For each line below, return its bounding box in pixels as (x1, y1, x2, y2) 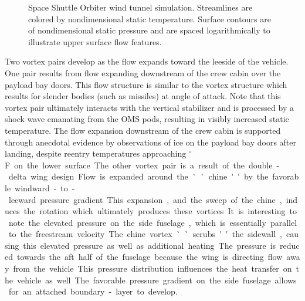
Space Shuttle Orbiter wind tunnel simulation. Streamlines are (28, 1, 253, 13)
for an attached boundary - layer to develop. (8, 285, 178, 297)
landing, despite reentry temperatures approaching (5, 147, 187, 160)
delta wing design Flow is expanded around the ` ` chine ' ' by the (8, 170, 269, 182)
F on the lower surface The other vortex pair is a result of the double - (5, 158, 280, 171)
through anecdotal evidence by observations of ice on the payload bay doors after (5, 136, 297, 148)
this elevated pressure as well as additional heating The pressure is (23, 239, 276, 251)
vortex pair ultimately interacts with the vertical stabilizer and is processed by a (5, 101, 294, 113)
